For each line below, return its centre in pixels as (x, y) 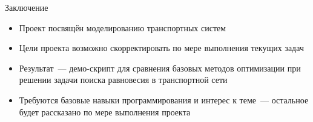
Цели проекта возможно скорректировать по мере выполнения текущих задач (161, 48)
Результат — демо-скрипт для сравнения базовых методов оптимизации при (160, 68)
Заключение (27, 7)
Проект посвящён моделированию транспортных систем (123, 27)
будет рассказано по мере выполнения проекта (105, 111)
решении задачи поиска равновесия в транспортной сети (123, 80)
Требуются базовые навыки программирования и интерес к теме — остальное (164, 99)
